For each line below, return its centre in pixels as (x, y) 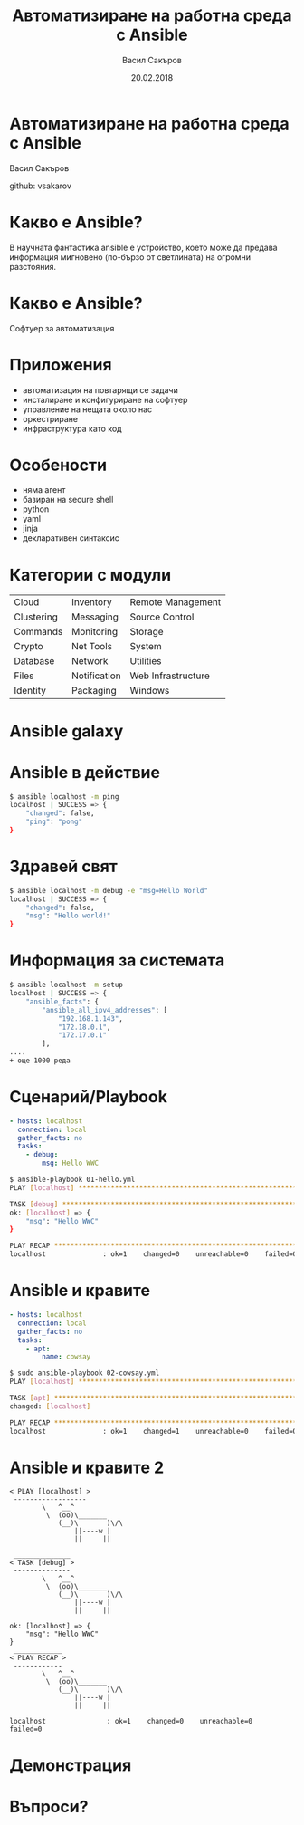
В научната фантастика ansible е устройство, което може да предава (143, 247)
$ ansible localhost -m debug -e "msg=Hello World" (109, 890)
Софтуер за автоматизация (62, 328)
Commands (38, 632)
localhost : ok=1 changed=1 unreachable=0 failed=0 (153, 1431)
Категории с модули (90, 575)
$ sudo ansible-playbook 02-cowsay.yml (85, 1373)
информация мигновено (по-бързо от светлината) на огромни (130, 257)
